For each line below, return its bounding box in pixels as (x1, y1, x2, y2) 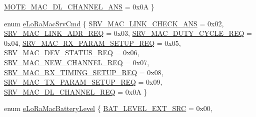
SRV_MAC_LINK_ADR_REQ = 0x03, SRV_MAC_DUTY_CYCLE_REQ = (4, 28, 252, 38)
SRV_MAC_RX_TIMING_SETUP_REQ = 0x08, (4, 67, 163, 77)
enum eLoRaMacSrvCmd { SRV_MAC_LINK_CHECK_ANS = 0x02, (4, 18, 224, 28)
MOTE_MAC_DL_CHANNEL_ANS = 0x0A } (4, 1, 154, 11)
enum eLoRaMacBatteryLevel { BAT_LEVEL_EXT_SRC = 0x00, (4, 103, 212, 114)
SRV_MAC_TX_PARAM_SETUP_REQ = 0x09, (4, 77, 162, 87)
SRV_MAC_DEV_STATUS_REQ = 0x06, (4, 47, 139, 58)
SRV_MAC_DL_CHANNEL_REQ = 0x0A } (4, 86, 147, 97)
